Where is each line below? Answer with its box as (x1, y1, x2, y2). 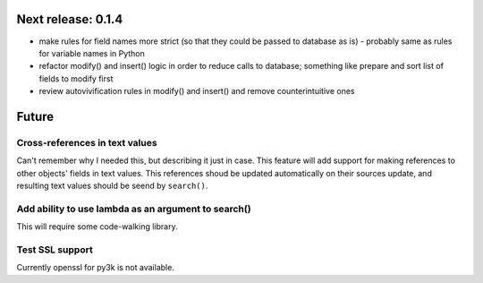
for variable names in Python (38, 47, 145, 58)
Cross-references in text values (16, 136, 157, 149)
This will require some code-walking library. (16, 221, 178, 232)
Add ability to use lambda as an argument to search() (16, 202, 251, 215)
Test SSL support (16, 243, 93, 255)
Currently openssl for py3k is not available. (16, 262, 174, 273)
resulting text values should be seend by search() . (16, 180, 208, 192)
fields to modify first (38, 73, 114, 84)
